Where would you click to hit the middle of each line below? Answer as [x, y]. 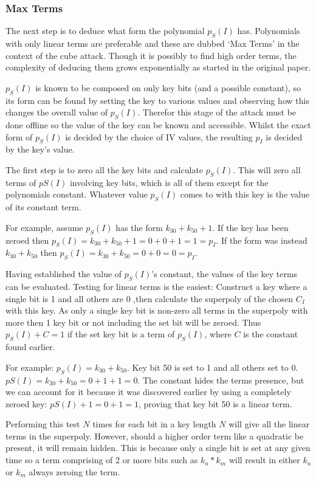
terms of [21, 182]
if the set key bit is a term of [121, 334]
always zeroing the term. [74, 471]
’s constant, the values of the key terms [225, 274]
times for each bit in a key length [154, 424]
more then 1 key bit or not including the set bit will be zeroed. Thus [133, 322]
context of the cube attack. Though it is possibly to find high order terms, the [151, 55]
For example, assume [44, 227]
